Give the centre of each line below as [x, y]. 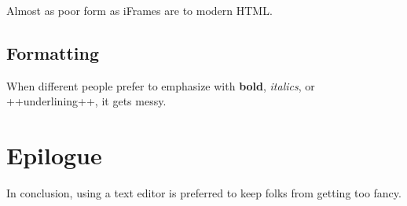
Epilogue [54, 155]
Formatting [53, 52]
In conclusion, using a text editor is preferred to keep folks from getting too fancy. [204, 193]
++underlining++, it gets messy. [86, 101]
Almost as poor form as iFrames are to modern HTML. [139, 10]
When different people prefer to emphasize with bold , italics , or [161, 85]
